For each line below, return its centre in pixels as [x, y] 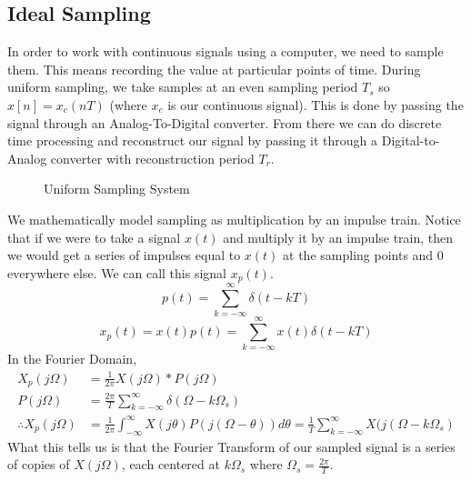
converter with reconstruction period [152, 158]
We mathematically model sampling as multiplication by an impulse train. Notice [234, 219]
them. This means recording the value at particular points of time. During [214, 69]
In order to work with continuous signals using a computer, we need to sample [225, 51]
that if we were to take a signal [94, 237]
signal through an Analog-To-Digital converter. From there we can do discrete [225, 122]
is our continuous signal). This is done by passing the [316, 104]
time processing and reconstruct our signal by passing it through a [193, 140]
